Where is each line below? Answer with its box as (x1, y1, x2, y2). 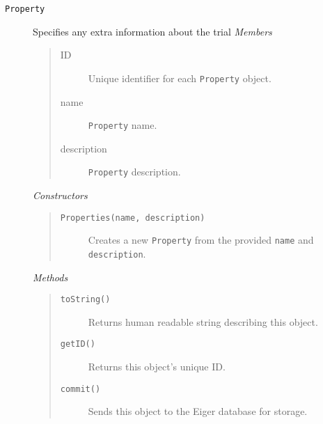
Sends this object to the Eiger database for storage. (88, 404, 308, 418)
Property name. (88, 118, 157, 132)
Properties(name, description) (60, 212, 205, 223)
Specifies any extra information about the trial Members (33, 24, 272, 38)
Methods (33, 269, 68, 284)
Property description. (88, 164, 181, 179)
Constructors (33, 188, 88, 202)
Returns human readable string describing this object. (88, 314, 318, 329)
